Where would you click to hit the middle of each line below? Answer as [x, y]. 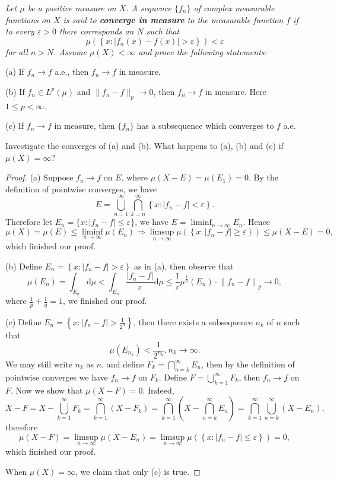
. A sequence [149, 8]
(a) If [15, 72]
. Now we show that [47, 390]
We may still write [39, 364]
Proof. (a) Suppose [39, 177]
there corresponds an [97, 31]
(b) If [15, 91]
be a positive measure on [72, 8]
